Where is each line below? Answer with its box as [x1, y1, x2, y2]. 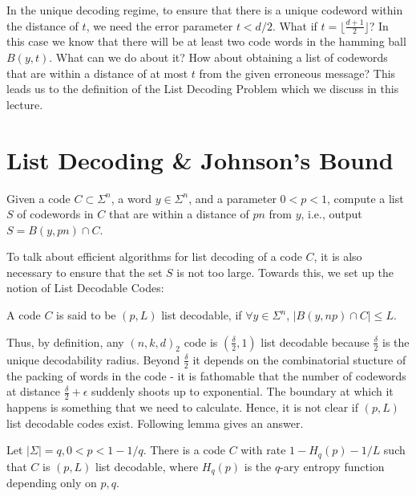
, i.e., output [301, 205, 362, 222]
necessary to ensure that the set [6, 263, 163, 280]
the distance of [6, 17, 79, 34]
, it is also [313, 248, 362, 265]
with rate [240, 441, 286, 458]
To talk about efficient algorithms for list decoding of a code [6, 248, 302, 265]
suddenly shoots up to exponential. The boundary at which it [91, 383, 394, 400]
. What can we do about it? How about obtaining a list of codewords [49, 49, 388, 66]
